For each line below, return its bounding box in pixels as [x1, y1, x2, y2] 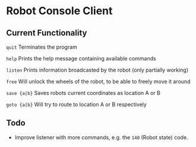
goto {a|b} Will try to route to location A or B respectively [6, 101, 147, 108]
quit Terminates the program [6, 43, 77, 50]
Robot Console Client [6, 4, 113, 18]
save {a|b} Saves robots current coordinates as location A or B [6, 90, 160, 96]
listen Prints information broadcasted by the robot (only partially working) [6, 66, 189, 73]
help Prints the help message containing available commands [6, 55, 156, 62]
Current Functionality [6, 28, 87, 38]
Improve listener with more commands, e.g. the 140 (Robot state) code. [14, 133, 188, 140]
